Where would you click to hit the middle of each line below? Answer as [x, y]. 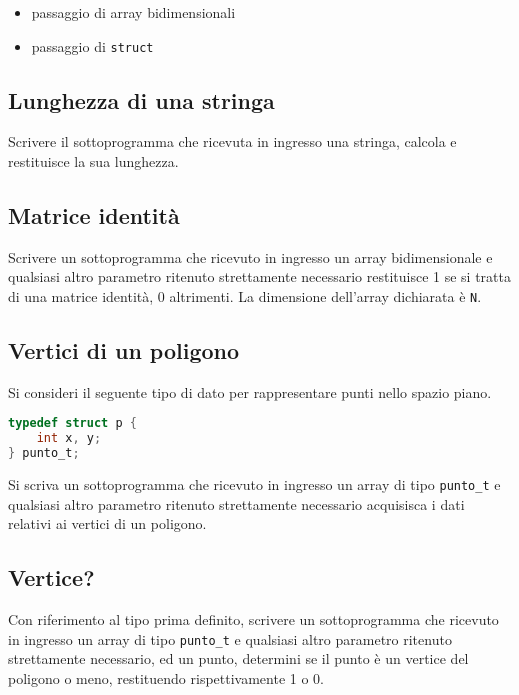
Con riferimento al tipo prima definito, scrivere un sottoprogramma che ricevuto [253, 619]
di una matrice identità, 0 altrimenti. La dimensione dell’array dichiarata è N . [245, 296]
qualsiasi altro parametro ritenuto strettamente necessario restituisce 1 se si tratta [260, 276]
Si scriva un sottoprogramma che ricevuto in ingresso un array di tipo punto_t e [254, 484]
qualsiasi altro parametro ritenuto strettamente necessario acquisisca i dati [236, 503]
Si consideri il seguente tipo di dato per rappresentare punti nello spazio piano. [250, 391]
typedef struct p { [72, 423]
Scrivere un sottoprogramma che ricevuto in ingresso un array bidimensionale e [250, 256]
